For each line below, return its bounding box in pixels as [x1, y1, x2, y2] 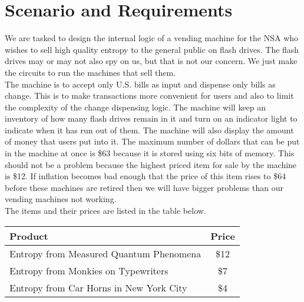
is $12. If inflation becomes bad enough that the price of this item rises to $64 [5, 170, 286, 182]
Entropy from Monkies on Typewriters [9, 263, 168, 277]
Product [9, 229, 48, 243]
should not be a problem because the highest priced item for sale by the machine [5, 158, 297, 170]
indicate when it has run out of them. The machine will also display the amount [5, 123, 294, 136]
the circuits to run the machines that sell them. [5, 66, 176, 78]
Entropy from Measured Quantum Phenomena [9, 246, 201, 260]
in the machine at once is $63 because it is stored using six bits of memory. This [5, 147, 295, 159]
